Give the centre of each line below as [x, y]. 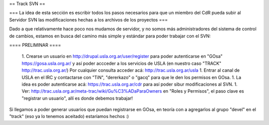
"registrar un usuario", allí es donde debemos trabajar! [77, 98]
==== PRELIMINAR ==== [35, 45]
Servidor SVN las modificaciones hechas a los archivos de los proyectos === [88, 19]
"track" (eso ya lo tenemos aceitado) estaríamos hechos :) [69, 117]
